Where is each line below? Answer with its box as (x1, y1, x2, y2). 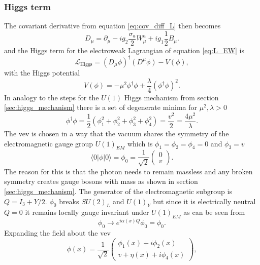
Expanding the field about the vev (4, 228, 111, 238)
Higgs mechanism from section (124, 92, 219, 102)
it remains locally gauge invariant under (25, 207, 149, 217)
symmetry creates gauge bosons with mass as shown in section (4, 176, 198, 186)
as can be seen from (183, 207, 245, 217)
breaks (59, 196, 79, 206)
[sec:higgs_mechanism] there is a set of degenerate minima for (4, 102, 198, 112)
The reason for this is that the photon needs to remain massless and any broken (4, 166, 253, 176)
